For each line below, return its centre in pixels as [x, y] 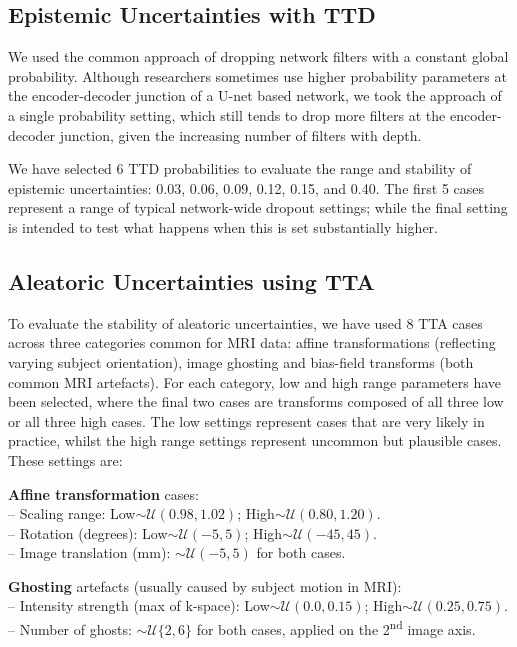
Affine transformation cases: [103, 493]
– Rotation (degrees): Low [88, 532]
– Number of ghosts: [70, 628]
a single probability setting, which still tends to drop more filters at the [227, 114]
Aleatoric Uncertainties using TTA [191, 280]
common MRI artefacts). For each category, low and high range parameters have [255, 381]
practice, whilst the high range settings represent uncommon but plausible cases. [255, 440]
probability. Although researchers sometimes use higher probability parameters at [257, 75]
